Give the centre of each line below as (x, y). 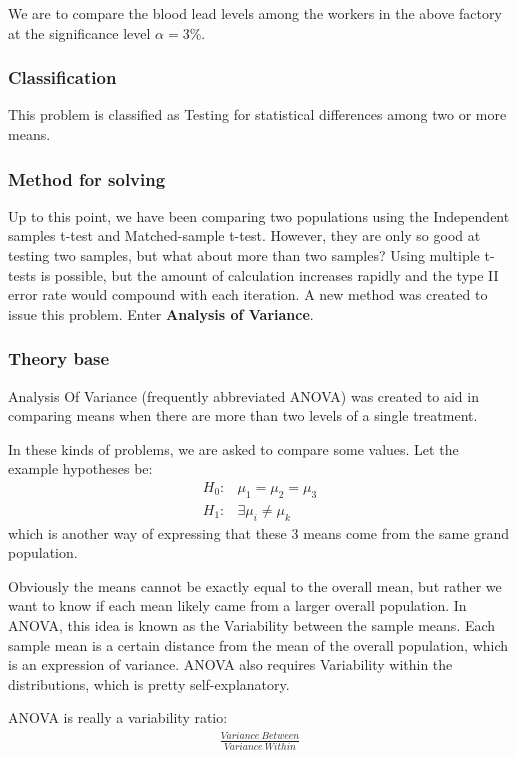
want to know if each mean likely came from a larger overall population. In (237, 605)
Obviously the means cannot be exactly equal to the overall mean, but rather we (255, 585)
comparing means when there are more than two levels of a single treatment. (243, 415)
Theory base (59, 358)
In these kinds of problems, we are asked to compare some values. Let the (233, 448)
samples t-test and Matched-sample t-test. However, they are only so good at (244, 235)
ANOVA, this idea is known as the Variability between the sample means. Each (252, 625)
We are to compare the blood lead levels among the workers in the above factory (255, 13)
